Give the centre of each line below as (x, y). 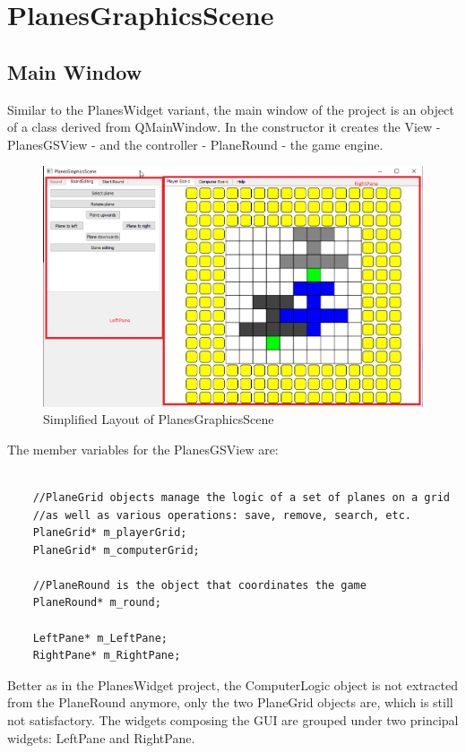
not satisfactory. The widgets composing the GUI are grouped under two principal (233, 720)
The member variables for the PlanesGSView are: (143, 449)
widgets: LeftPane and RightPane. (101, 737)
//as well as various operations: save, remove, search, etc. (222, 515)
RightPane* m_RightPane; (107, 656)
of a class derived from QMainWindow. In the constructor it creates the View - (224, 127)
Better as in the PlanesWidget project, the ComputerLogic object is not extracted (233, 684)
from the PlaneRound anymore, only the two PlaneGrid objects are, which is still (230, 702)
